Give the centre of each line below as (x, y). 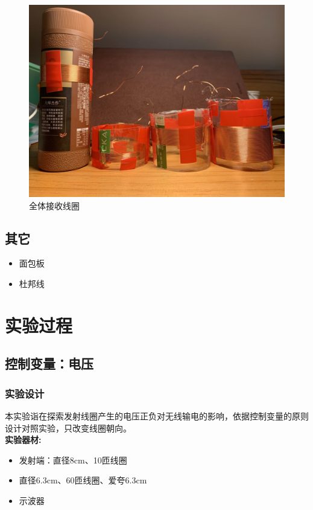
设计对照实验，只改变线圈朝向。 (68, 428)
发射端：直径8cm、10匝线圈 (73, 460)
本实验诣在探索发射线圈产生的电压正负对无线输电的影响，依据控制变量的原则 (157, 415)
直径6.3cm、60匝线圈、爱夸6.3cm (83, 480)
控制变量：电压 (49, 363)
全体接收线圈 (54, 205)
